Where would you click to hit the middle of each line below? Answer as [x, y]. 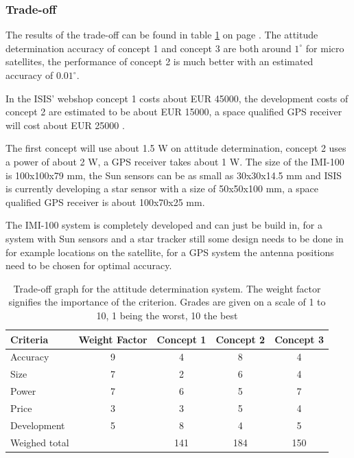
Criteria [29, 339]
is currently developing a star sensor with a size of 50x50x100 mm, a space [162, 188]
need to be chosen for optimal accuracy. [89, 265]
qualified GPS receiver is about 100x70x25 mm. [105, 202]
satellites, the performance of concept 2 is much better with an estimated [160, 61]
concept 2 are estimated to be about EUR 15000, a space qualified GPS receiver [174, 112]
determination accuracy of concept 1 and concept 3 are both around [149, 48]
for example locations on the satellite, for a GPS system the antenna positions [170, 252]
